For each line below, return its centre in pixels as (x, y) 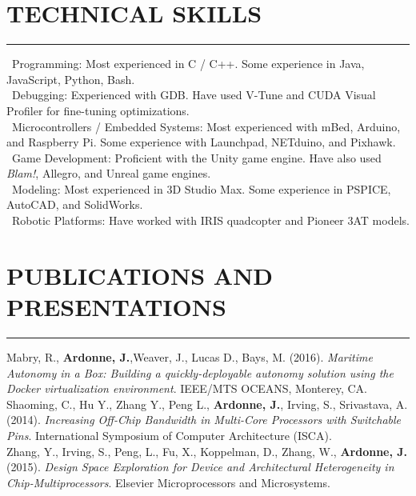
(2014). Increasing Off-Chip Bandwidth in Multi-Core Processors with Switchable (204, 420)
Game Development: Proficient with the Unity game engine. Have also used (196, 157)
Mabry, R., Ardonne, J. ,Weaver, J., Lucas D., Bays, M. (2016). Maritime (190, 356)
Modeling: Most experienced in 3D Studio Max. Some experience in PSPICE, (201, 188)
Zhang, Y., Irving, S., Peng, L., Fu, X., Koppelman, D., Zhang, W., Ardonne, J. (207, 451)
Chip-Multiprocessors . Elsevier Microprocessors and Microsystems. (168, 482)
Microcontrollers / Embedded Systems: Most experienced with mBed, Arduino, (206, 126)
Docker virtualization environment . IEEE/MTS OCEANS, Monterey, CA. (187, 388)
